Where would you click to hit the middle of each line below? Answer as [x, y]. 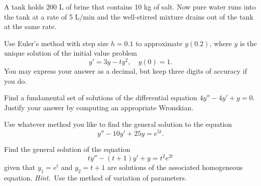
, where [221, 43]
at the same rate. [30, 26]
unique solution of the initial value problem [71, 53]
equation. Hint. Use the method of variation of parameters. [95, 177]
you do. [16, 80]
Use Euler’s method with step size [56, 43]
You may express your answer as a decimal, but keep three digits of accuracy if [125, 71]
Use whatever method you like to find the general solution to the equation [118, 124]
